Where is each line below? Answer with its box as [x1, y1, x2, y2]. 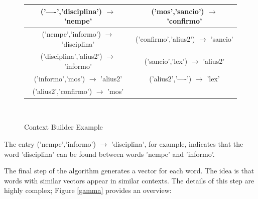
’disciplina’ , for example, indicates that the [111, 138, 243, 149]
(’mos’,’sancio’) [151, 6, 204, 16]
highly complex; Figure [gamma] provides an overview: [4, 185, 172, 195]
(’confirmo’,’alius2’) [136, 33, 195, 44]
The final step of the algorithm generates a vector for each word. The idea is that [4, 165, 254, 176]
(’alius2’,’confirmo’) [32, 85, 92, 96]
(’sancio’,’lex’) [144, 56, 188, 66]
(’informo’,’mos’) [34, 73, 85, 83]
